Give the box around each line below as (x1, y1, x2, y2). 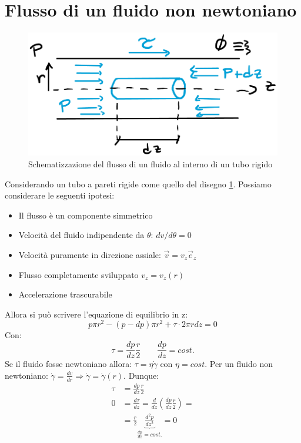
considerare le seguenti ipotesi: (5, 189, 115, 201)
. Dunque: (123, 369, 159, 381)
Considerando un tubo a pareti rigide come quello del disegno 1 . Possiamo (5, 177, 272, 190)
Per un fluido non (209, 358, 273, 370)
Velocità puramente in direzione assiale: (18, 249, 161, 261)
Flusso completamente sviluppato (18, 268, 139, 280)
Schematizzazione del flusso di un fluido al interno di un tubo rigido (28, 158, 273, 170)
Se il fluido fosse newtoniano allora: (5, 358, 132, 370)
